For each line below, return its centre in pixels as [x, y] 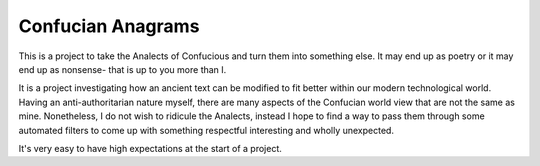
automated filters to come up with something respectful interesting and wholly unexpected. [206, 130]
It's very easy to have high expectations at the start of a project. [150, 148]
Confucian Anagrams [109, 26]
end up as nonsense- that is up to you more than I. [122, 69]
